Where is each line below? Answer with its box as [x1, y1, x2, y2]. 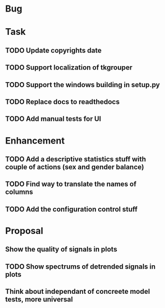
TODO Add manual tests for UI [5, 114, 102, 124]
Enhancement [5, 135, 65, 146]
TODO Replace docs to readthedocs [5, 97, 120, 106]
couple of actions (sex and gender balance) [5, 162, 144, 171]
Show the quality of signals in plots [5, 245, 117, 254]
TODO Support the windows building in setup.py [5, 80, 160, 89]
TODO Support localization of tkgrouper [5, 64, 133, 72]
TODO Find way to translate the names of [5, 180, 137, 189]
